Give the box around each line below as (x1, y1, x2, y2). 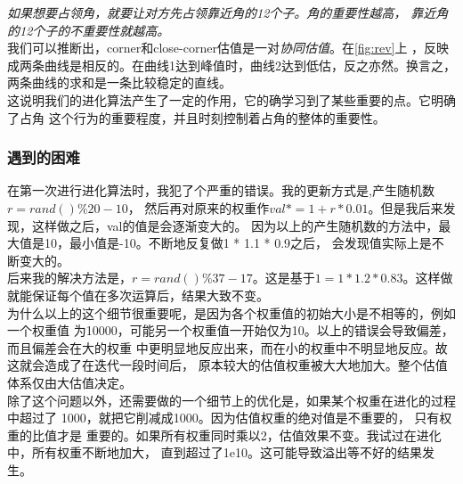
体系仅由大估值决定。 (7, 373, 132, 391)
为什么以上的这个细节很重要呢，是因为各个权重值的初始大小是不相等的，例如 (7, 303, 456, 322)
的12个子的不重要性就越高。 (7, 21, 170, 39)
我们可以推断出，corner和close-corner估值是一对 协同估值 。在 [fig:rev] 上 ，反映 (7, 38, 450, 57)
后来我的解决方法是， (7, 268, 132, 287)
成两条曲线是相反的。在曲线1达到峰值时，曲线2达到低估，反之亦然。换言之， (7, 55, 456, 74)
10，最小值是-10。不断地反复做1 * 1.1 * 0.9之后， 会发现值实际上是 (44, 234, 432, 252)
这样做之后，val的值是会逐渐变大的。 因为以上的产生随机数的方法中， (31, 216, 439, 234)
